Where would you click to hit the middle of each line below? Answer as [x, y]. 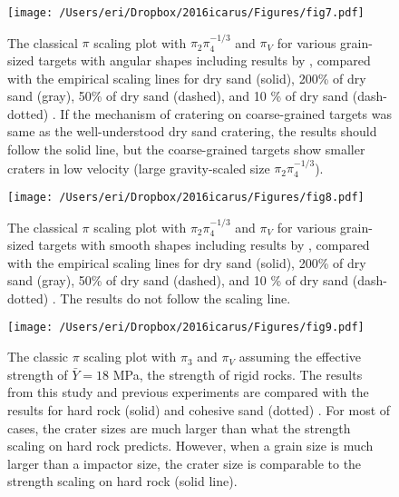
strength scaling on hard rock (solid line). [122, 481]
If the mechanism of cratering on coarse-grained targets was [226, 113]
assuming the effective [300, 357]
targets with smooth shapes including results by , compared [204, 245]
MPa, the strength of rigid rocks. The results [238, 374]
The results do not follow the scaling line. [175, 298]
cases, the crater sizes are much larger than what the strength [179, 427]
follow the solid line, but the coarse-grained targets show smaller [186, 149]
